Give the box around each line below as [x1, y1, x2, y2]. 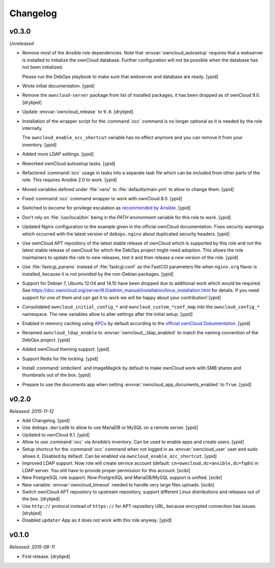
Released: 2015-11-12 [9, 408, 54, 414]
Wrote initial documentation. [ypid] [22, 83, 95, 89]
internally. [22, 125, 43, 131]
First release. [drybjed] [22, 553, 70, 559]
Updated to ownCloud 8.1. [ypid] [22, 431, 90, 438]
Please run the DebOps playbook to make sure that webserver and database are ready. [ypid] [22, 73, 218, 79]
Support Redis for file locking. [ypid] [22, 356, 98, 362]
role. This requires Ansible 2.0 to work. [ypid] [22, 177, 117, 183]
